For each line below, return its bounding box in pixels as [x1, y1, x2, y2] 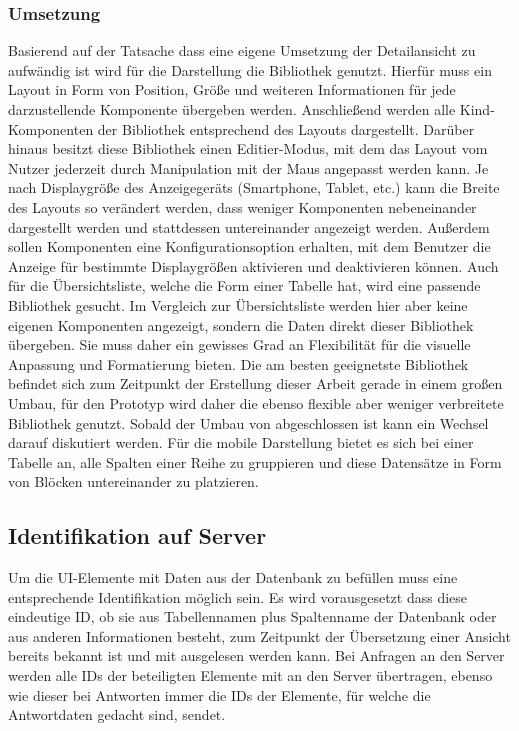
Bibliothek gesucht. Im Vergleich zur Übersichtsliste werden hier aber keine [8, 294, 468, 315]
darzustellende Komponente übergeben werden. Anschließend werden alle [8, 99, 456, 119]
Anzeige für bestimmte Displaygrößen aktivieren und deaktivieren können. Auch [8, 255, 499, 276]
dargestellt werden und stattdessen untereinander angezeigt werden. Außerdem [8, 216, 490, 237]
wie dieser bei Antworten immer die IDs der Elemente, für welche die [8, 684, 431, 705]
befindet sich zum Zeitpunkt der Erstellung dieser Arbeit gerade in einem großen [8, 373, 503, 394]
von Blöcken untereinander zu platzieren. [8, 471, 259, 492]
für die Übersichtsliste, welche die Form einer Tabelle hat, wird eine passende [8, 275, 481, 296]
